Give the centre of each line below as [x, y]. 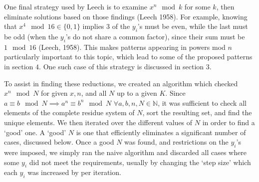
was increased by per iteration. [74, 172]
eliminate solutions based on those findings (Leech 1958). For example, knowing [126, 16]
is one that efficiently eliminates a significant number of [161, 132]
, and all [94, 93]
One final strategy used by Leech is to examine [76, 6]
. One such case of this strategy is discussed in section [122, 66]
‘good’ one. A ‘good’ [35, 132]
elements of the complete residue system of [69, 112]
